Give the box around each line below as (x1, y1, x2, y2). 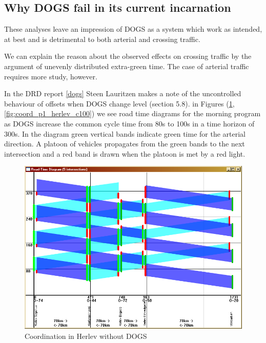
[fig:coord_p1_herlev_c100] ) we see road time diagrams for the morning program (4, 108, 261, 119)
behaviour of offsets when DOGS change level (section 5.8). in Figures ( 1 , (4, 98, 235, 109)
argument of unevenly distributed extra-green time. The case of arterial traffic (4, 60, 249, 71)
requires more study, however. (4, 71, 97, 81)
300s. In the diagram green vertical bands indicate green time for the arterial (4, 128, 245, 139)
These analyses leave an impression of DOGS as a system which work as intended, (4, 24, 262, 34)
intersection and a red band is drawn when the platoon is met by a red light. (4, 148, 245, 159)
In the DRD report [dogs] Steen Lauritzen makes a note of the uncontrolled (4, 88, 241, 99)
